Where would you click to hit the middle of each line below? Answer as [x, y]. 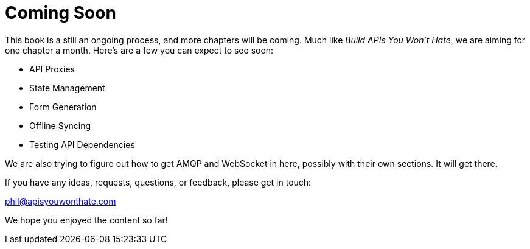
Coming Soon [61, 13]
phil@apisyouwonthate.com [61, 201]
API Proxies [52, 69]
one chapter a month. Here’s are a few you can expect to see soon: [139, 50]
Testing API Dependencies [82, 144]
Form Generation [63, 107]
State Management [67, 88]
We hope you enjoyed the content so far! [86, 220]
